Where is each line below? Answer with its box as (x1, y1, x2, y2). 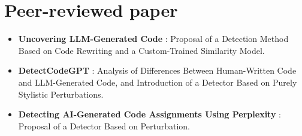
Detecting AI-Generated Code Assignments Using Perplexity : (18, 108, 281, 120)
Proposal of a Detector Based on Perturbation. (18, 119, 190, 132)
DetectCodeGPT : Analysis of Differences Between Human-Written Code (18, 64, 297, 77)
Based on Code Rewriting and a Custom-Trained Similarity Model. (18, 44, 265, 56)
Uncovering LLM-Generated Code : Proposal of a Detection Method (18, 32, 289, 45)
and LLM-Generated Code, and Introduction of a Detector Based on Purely (18, 75, 297, 88)
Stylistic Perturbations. (18, 87, 104, 100)
